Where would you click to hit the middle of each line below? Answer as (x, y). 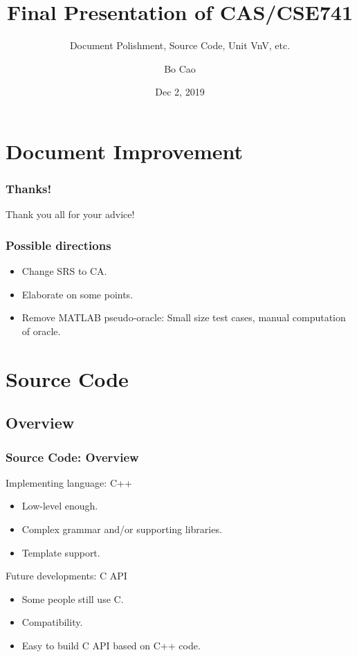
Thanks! (29, 189)
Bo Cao (180, 68)
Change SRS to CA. (64, 271)
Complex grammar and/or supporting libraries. (122, 529)
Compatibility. (52, 622)
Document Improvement (125, 151)
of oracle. (41, 331)
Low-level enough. (60, 506)
